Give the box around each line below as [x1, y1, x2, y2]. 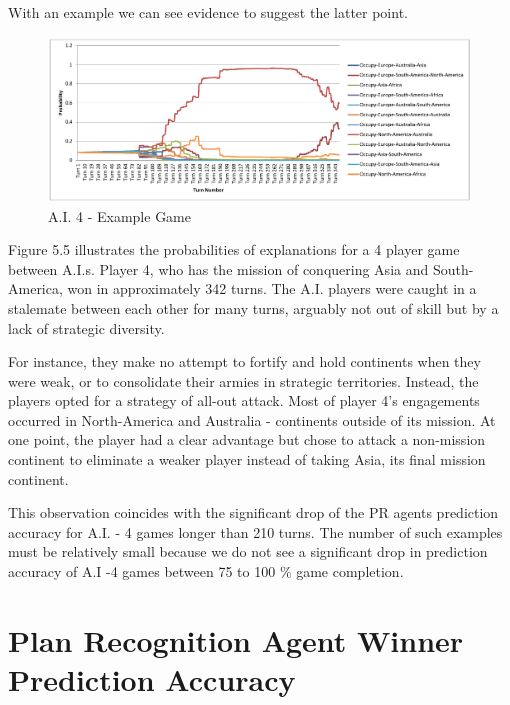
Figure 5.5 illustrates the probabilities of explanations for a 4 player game [8, 239, 460, 260]
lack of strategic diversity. [8, 317, 165, 338]
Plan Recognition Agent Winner [8, 619, 464, 660]
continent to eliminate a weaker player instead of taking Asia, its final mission [8, 449, 486, 470]
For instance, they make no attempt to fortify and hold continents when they [8, 351, 481, 372]
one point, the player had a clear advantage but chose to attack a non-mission [8, 429, 486, 450]
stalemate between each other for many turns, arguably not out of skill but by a [8, 297, 499, 318]
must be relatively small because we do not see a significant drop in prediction [8, 541, 488, 562]
